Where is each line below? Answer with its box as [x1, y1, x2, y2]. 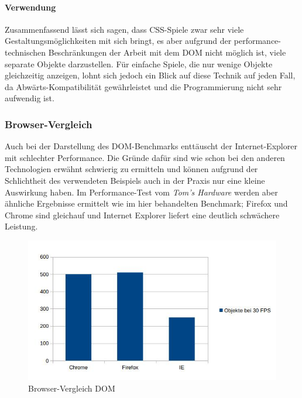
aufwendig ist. [5, 92, 54, 104]
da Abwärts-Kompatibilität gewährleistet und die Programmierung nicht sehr [5, 80, 282, 92]
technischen [5, 46, 46, 58]
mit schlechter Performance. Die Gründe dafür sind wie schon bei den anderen [5, 151, 285, 163]
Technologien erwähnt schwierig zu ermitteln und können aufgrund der [5, 163, 258, 175]
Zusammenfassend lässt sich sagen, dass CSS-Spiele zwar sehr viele [5, 23, 244, 35]
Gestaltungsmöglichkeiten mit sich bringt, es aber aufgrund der [5, 35, 232, 47]
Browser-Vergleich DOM [28, 382, 115, 394]
